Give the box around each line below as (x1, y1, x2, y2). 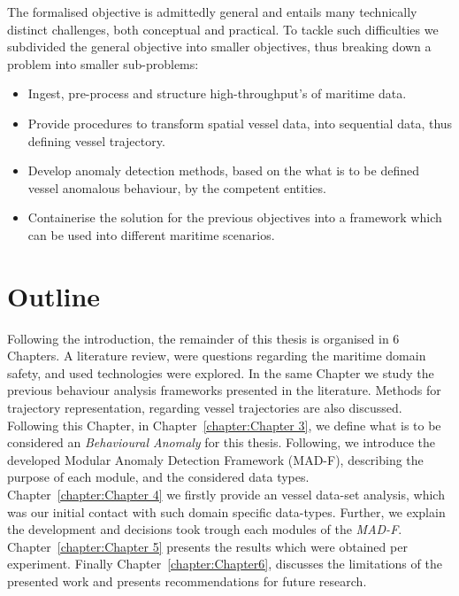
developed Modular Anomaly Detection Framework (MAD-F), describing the (7, 450, 424, 468)
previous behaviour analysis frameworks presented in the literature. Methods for (7, 381, 441, 399)
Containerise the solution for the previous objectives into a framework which (27, 208, 442, 227)
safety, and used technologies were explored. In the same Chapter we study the (7, 363, 434, 382)
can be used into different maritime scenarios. (27, 225, 275, 244)
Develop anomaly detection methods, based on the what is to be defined (27, 161, 419, 180)
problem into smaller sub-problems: (7, 54, 199, 73)
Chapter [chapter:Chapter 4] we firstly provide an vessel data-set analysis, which (7, 485, 445, 503)
